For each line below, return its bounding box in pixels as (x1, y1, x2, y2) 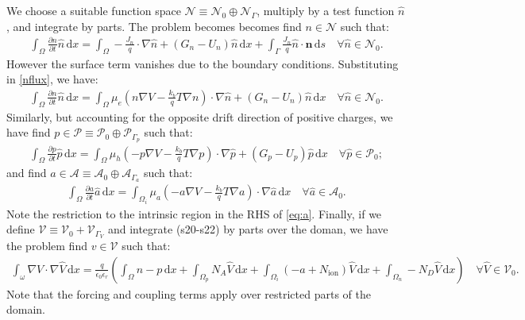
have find (6, 124, 51, 141)
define (6, 221, 35, 237)
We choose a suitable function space (6, 2, 181, 18)
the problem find (6, 237, 87, 254)
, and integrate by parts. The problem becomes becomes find (6, 17, 302, 34)
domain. (6, 301, 46, 318)
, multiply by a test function (257, 2, 395, 18)
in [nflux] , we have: (6, 71, 98, 87)
